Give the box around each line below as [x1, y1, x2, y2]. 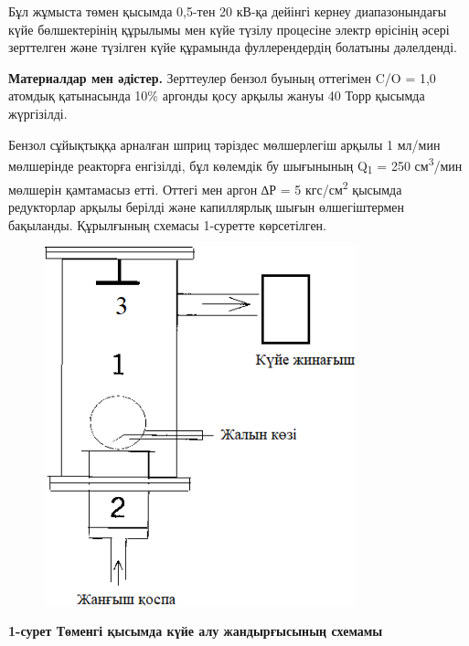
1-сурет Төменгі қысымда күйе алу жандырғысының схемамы [8, 621, 383, 641]
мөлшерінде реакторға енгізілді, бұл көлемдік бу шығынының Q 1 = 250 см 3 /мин [8, 154, 463, 177]
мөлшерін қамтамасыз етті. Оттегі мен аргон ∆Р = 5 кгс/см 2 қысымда [8, 176, 402, 198]
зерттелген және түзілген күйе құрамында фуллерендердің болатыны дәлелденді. [8, 37, 458, 57]
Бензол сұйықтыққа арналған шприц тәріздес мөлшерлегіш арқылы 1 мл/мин [8, 134, 441, 154]
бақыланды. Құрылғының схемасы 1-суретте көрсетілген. [8, 215, 326, 234]
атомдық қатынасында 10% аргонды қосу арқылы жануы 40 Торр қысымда [8, 86, 425, 105]
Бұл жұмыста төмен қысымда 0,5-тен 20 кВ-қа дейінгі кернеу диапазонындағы [8, 2, 447, 20]
